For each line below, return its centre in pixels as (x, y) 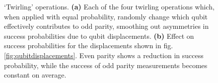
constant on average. (35, 75)
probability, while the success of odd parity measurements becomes (106, 65)
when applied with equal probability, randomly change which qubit (106, 16)
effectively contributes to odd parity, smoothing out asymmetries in (107, 26)
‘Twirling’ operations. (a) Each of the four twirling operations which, (109, 6)
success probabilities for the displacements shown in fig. (89, 45)
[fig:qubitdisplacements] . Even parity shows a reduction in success (104, 55)
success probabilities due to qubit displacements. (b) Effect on (99, 36)
